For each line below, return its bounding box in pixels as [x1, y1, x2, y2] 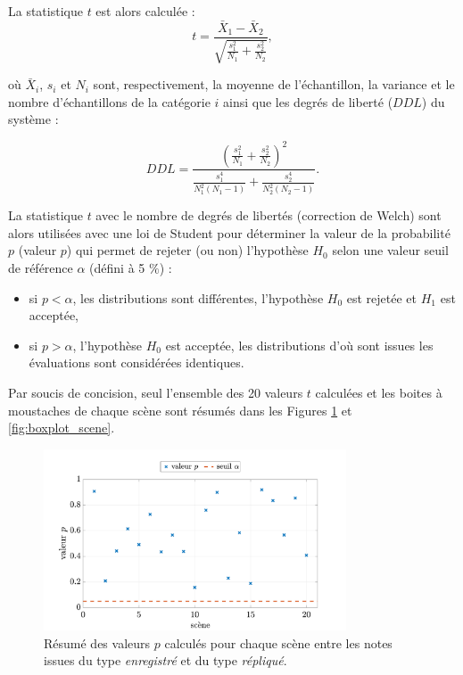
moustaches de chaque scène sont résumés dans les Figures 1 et [8, 400, 352, 419]
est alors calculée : [95, 2, 195, 20]
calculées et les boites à [315, 383, 442, 401]
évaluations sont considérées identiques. [29, 353, 244, 372]
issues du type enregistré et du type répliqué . [44, 651, 287, 670]
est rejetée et [346, 288, 418, 307]
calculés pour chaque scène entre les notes [164, 633, 393, 652]
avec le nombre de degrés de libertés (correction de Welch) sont [95, 206, 442, 225]
